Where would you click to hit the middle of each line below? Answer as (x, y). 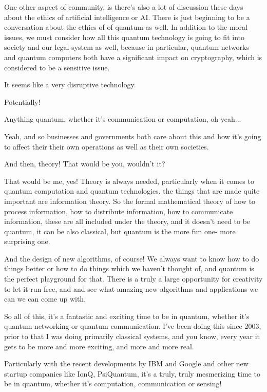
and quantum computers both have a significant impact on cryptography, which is (133, 57)
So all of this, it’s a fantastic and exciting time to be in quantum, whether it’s (127, 316)
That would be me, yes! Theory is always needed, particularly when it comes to (129, 181)
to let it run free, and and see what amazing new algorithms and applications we (131, 288)
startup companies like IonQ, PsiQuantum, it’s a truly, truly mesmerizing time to (132, 373)
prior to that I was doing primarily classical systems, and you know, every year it (132, 336)
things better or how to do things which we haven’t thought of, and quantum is (129, 268)
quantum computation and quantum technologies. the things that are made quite (132, 191)
